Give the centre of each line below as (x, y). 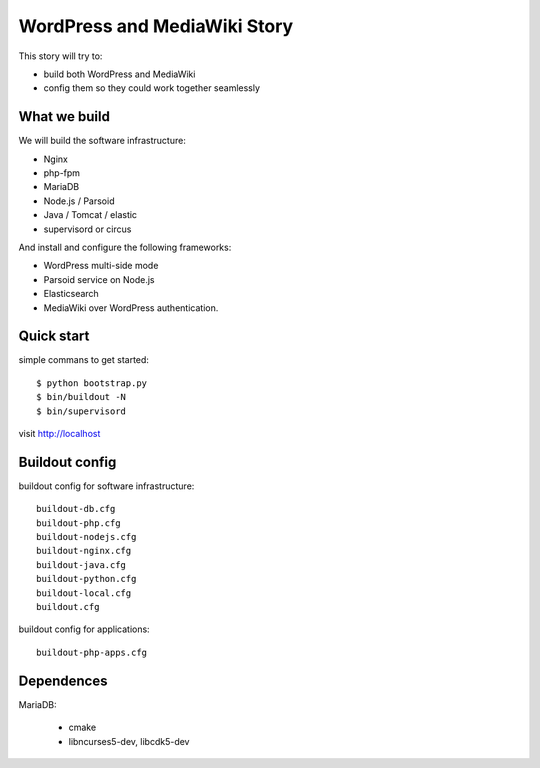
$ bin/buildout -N (81, 397)
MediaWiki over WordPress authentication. (131, 307)
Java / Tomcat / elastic (90, 215)
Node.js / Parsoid (79, 201)
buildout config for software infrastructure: (106, 486)
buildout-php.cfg (78, 523)
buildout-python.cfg (86, 579)
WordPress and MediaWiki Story (156, 26)
